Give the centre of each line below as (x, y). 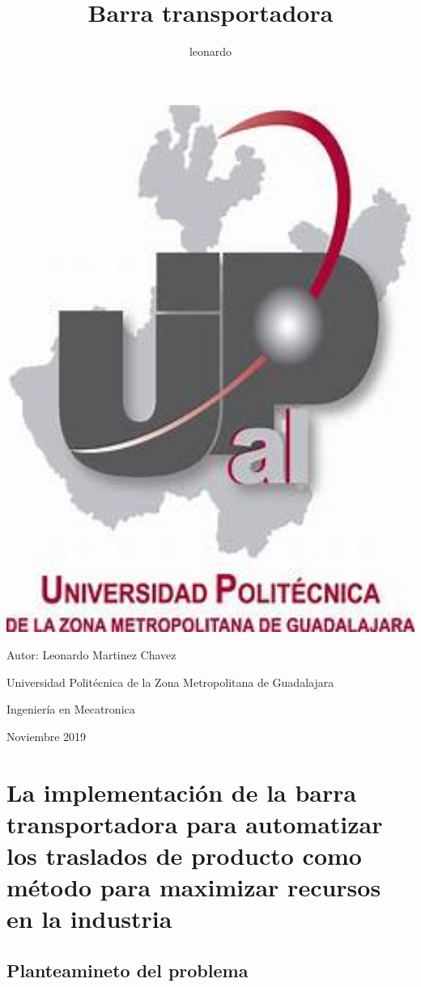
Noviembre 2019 (47, 736)
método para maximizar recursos (194, 887)
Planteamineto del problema (128, 970)
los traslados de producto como (184, 855)
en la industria (89, 919)
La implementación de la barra (182, 792)
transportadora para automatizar (195, 823)
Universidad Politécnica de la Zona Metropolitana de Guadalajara (170, 682)
